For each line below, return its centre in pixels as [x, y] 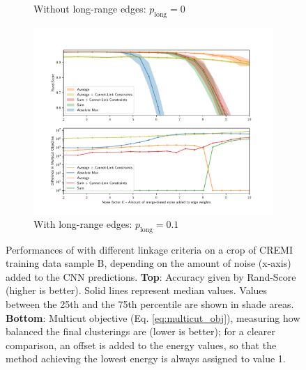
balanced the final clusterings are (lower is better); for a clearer [141, 331]
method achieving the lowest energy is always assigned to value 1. [146, 359]
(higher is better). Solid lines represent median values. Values [137, 290]
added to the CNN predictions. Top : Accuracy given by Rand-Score [151, 276]
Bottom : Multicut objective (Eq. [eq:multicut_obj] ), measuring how [153, 317]
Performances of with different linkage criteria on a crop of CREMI [149, 249]
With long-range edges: [83, 223]
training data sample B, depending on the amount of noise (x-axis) [148, 263]
